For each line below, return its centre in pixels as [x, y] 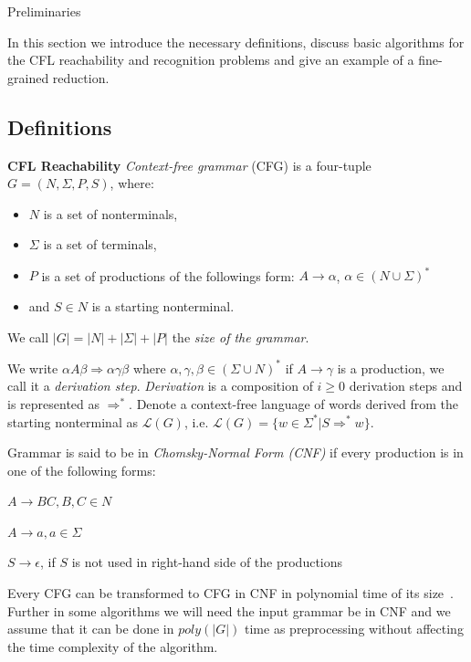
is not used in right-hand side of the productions [207, 562]
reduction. [81, 77]
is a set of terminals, [100, 244]
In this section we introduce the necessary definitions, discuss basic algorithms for [236, 42]
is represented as [54, 403]
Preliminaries [44, 11]
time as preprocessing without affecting [354, 629]
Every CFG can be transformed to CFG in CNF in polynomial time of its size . [230, 593]
